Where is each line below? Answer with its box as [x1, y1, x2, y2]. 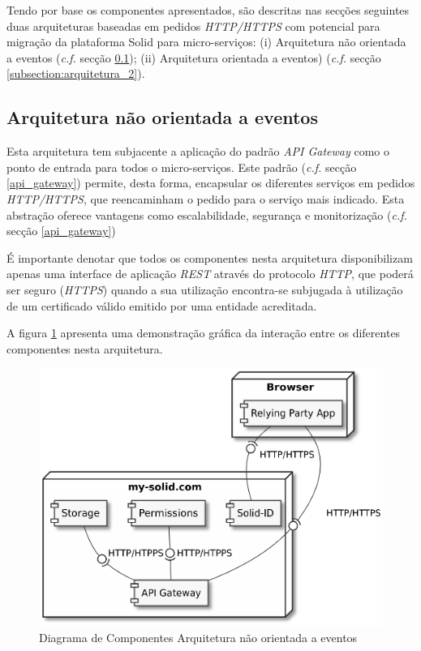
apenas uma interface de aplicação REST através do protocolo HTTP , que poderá [6, 265, 414, 282]
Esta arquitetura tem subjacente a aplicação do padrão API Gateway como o [6, 143, 389, 160]
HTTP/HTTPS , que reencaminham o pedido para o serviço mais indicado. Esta [6, 190, 405, 207]
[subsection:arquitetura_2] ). [6, 65, 145, 82]
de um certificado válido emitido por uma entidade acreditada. [6, 297, 317, 314]
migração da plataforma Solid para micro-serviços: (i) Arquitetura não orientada [6, 33, 406, 50]
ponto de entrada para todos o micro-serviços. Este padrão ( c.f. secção [6, 158, 357, 175]
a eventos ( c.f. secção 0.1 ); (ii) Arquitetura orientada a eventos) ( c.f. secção [6, 49, 381, 66]
